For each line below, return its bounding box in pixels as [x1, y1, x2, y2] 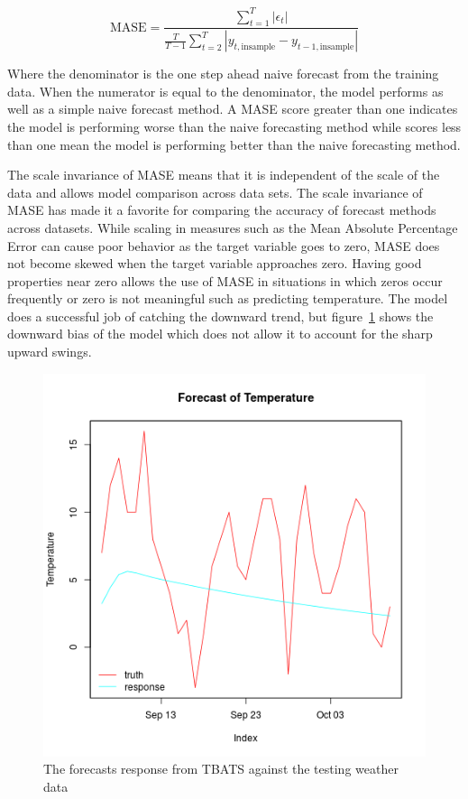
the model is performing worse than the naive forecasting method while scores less [7, 116, 462, 135]
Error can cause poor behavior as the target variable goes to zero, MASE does [7, 236, 440, 255]
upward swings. [7, 342, 92, 361]
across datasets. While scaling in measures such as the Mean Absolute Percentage [7, 218, 458, 237]
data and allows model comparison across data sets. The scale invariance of [7, 182, 423, 201]
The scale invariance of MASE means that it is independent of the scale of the [7, 165, 440, 184]
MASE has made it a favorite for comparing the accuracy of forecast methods [7, 200, 436, 219]
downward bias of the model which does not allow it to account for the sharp [7, 324, 433, 343]
